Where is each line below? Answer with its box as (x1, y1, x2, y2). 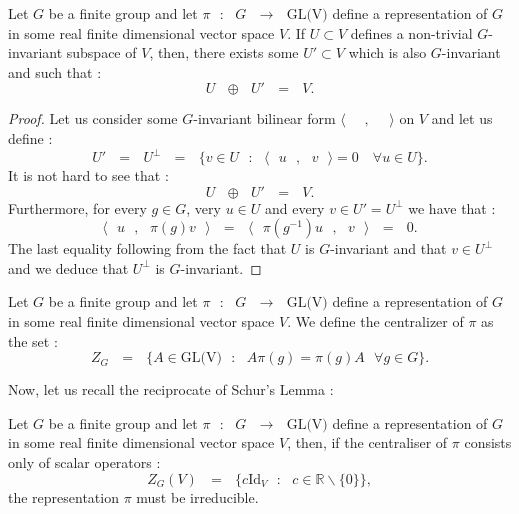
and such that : (8, 61, 102, 82)
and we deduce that (8, 257, 129, 278)
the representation (8, 486, 119, 507)
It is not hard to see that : (8, 165, 169, 186)
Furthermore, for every (8, 197, 147, 218)
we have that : (408, 197, 496, 218)
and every (264, 197, 325, 218)
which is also (348, 42, 427, 63)
